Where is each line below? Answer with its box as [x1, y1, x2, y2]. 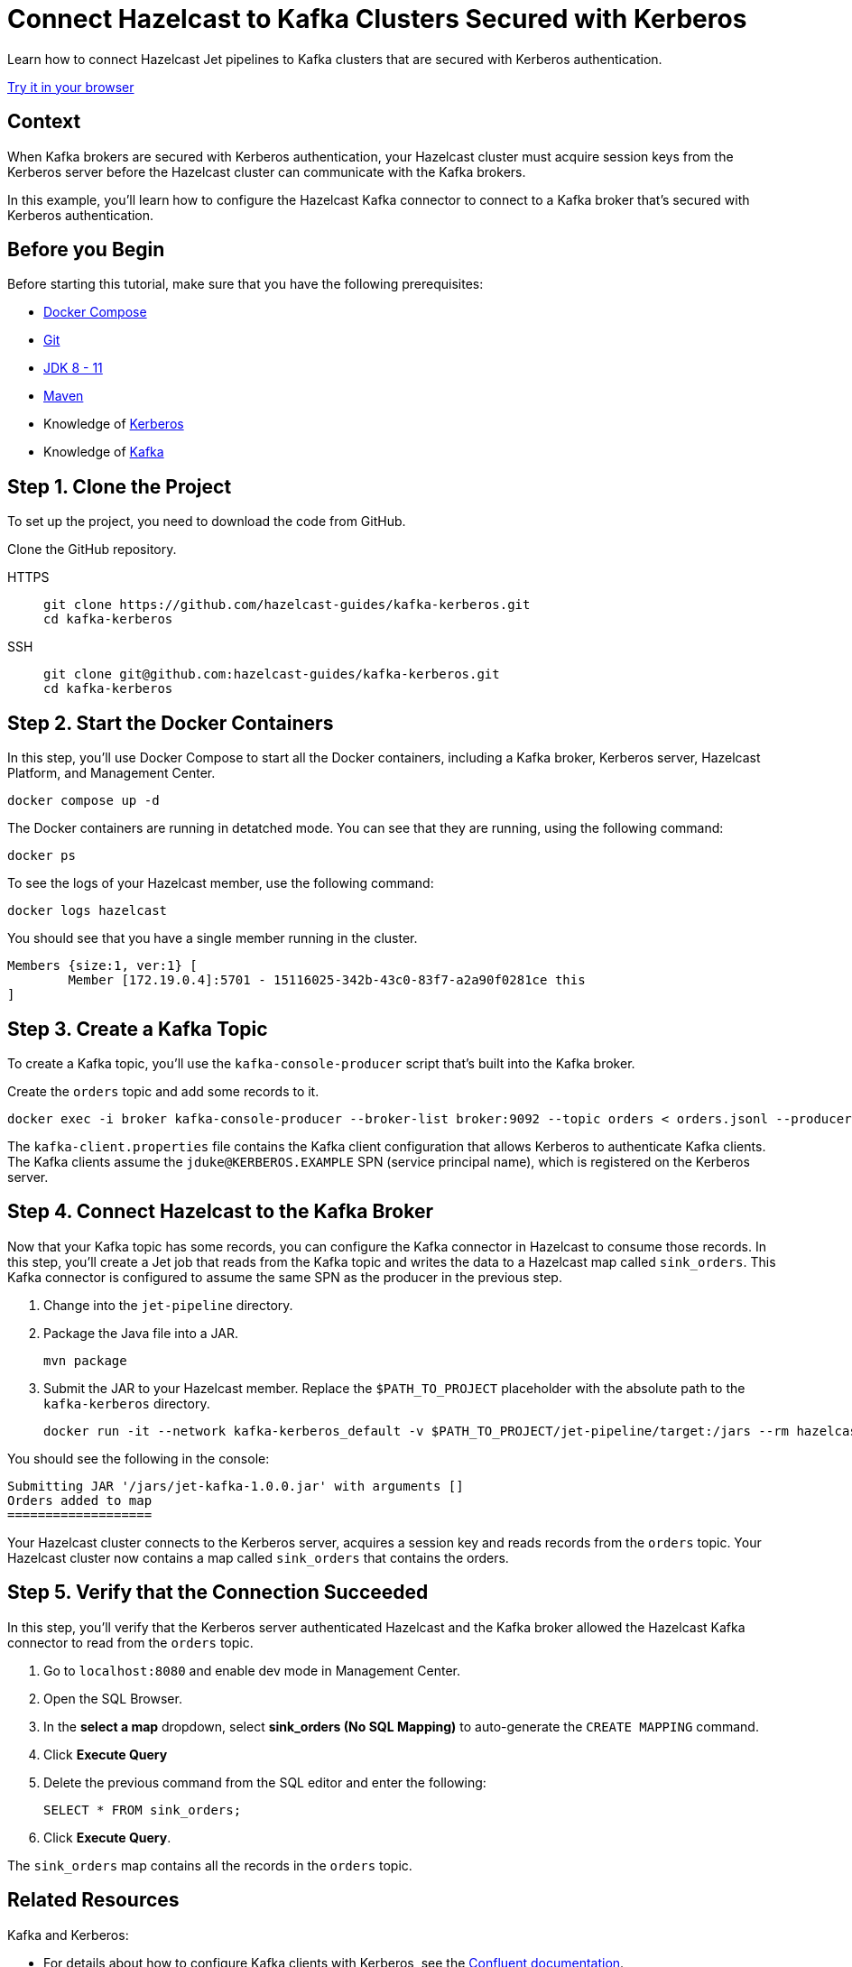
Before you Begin [7, 238, 165, 262]
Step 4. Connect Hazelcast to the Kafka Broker [7, 1200, 433, 1224]
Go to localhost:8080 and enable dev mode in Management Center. [43, 1662, 461, 1678]
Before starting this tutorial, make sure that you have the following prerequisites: [7, 276, 484, 292]
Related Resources [7, 1889, 180, 1912]
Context [7, 110, 81, 134]
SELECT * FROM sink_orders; [43, 1802, 242, 1817]
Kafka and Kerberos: [7, 1926, 129, 1943]
